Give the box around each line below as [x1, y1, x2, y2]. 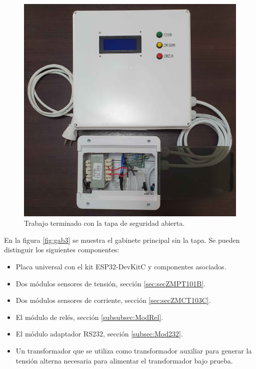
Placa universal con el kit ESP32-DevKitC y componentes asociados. [15, 261, 226, 271]
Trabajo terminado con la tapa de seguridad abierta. [24, 218, 185, 228]
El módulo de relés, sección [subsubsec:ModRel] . [15, 311, 163, 322]
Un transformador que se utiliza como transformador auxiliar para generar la [15, 345, 252, 355]
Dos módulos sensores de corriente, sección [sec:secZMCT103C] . [15, 295, 211, 305]
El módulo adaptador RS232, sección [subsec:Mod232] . [15, 328, 183, 339]
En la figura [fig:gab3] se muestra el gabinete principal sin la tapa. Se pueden [4, 234, 240, 245]
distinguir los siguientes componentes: [4, 244, 119, 255]
